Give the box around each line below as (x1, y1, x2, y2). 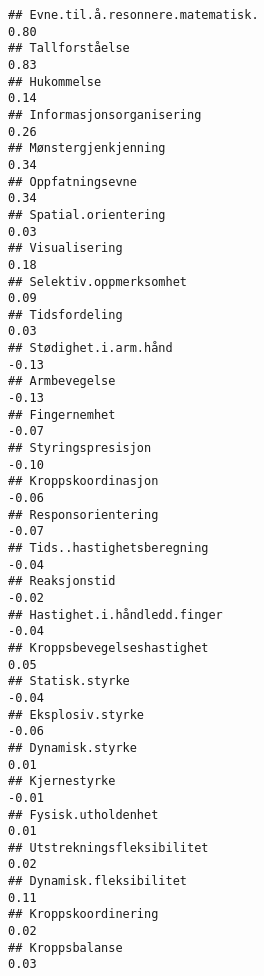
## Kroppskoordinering (8, 907, 159, 922)
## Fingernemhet (8, 407, 116, 422)
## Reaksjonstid (8, 574, 116, 589)
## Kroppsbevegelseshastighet (8, 640, 209, 655)
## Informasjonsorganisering (8, 107, 202, 122)
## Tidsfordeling (8, 307, 123, 322)
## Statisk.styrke (8, 674, 130, 689)
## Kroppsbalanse (8, 940, 123, 955)
